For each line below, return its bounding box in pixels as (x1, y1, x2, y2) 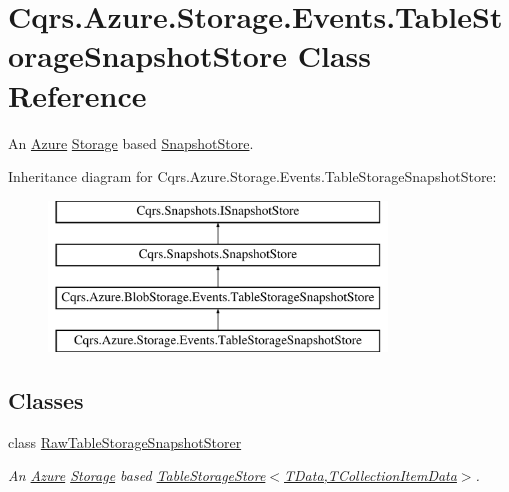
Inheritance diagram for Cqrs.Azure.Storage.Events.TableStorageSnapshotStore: (8, 166, 497, 187)
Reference (8, 74, 147, 115)
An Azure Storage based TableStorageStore (8, 465, 266, 486)
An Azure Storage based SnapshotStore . (8, 132, 254, 153)
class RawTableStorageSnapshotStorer (8, 431, 242, 452)
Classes (8, 384, 84, 415)
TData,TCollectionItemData (284, 465, 457, 486)
